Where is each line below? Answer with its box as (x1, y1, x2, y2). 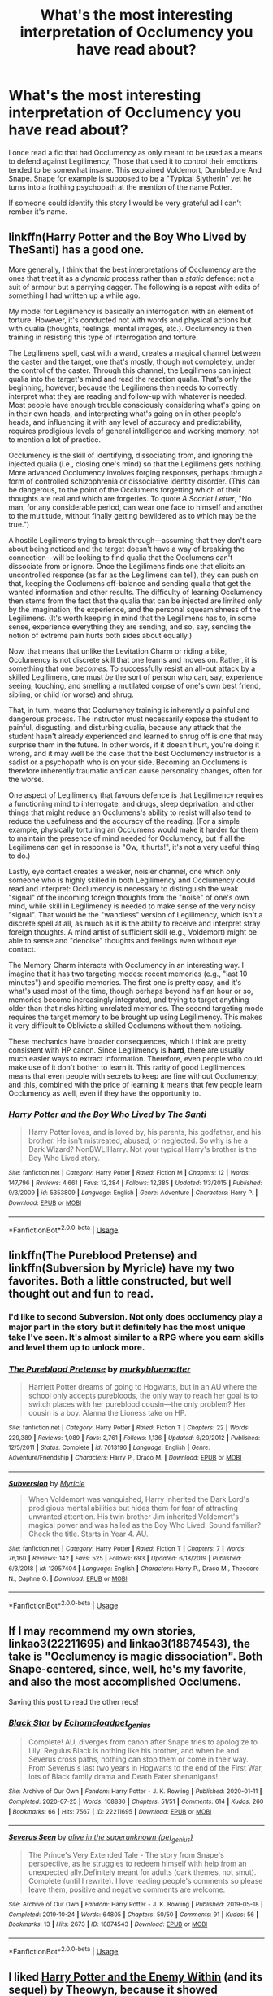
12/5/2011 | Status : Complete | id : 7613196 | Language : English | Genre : (8, 1443, 210, 1452)
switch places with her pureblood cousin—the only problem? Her (28, 1399, 246, 1409)
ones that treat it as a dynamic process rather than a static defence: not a (8, 273, 255, 282)
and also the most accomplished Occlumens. (8, 1675, 242, 1689)
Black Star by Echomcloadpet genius (8, 1717, 152, 1730)
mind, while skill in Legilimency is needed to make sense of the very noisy (8, 901, 256, 911)
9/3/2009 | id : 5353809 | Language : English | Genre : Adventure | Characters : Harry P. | (8, 1188, 258, 1197)
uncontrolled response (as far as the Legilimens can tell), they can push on (8, 570, 258, 580)
